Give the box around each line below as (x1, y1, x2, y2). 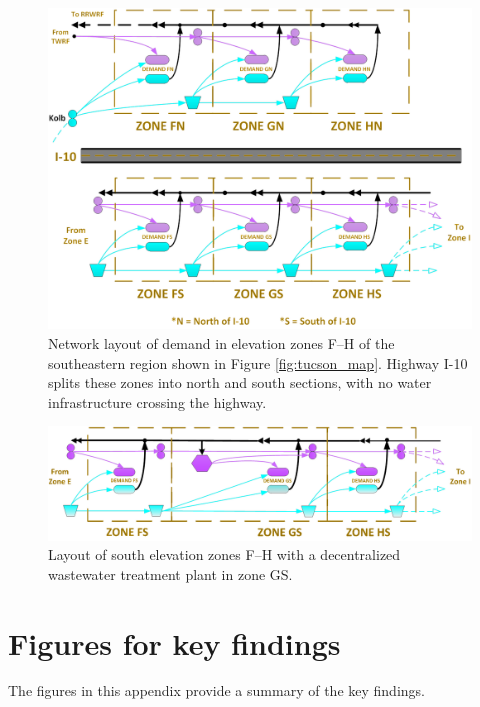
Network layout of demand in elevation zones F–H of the (48, 332, 395, 353)
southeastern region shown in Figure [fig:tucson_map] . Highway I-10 (48, 352, 468, 373)
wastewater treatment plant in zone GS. (48, 563, 293, 584)
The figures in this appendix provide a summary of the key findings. (8, 680, 425, 701)
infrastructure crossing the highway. (48, 391, 267, 412)
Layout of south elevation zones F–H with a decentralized (48, 544, 401, 565)
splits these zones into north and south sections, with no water (48, 372, 432, 393)
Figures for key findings (8, 622, 341, 663)
